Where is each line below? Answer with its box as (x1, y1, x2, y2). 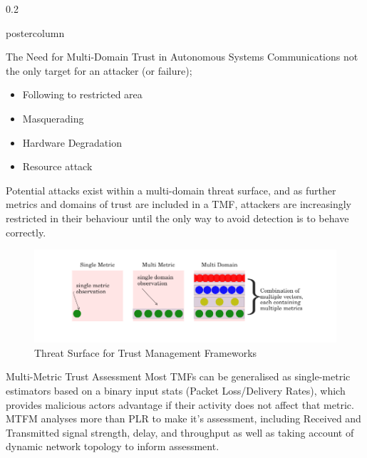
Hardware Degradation (22, 135, 122, 150)
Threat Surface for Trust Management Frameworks (34, 345, 257, 360)
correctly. (6, 224, 46, 239)
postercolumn (6, 25, 65, 40)
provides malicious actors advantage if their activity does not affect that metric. (6, 397, 354, 412)
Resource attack (22, 159, 93, 174)
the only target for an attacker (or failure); (6, 63, 192, 78)
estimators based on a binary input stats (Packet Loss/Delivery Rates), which (6, 383, 346, 398)
